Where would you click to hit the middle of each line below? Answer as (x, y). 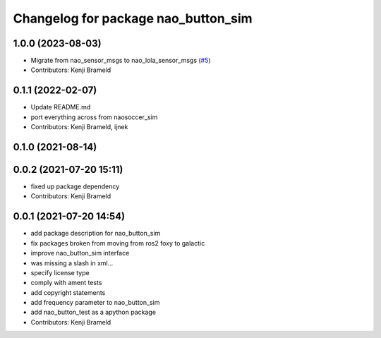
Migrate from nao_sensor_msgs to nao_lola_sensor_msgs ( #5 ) (121, 61)
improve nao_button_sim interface (80, 253)
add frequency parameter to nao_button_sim (95, 303)
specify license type (60, 272)
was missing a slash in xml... (72, 263)
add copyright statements (68, 292)
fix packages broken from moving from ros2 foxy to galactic (118, 243)
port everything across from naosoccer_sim (94, 117)
